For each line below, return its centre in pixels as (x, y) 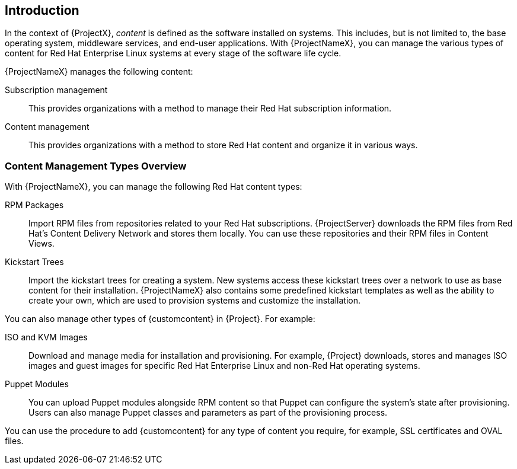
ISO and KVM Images (46, 337)
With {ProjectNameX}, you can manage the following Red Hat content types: (154, 187)
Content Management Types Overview (96, 166)
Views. (42, 244)
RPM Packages (34, 205)
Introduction (42, 10)
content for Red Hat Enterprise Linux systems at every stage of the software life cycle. (173, 53)
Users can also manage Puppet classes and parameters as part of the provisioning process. (208, 413)
